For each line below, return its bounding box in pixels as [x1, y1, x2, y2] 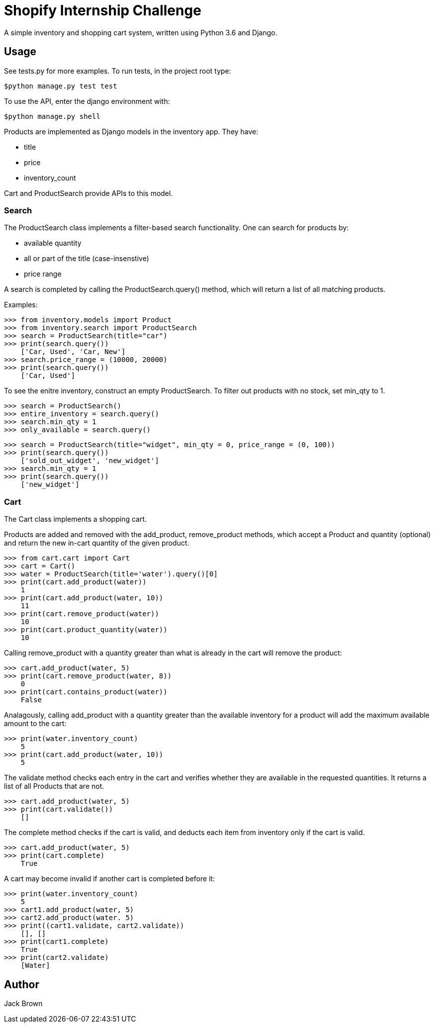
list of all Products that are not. [4, 782, 104, 791]
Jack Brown [4, 999, 43, 1008]
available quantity [24, 239, 82, 248]
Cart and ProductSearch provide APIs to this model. [4, 188, 173, 197]
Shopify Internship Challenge [4, 2, 201, 19]
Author [4, 978, 39, 991]
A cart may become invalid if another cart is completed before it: [4, 874, 215, 883]
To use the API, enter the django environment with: [4, 96, 170, 105]
